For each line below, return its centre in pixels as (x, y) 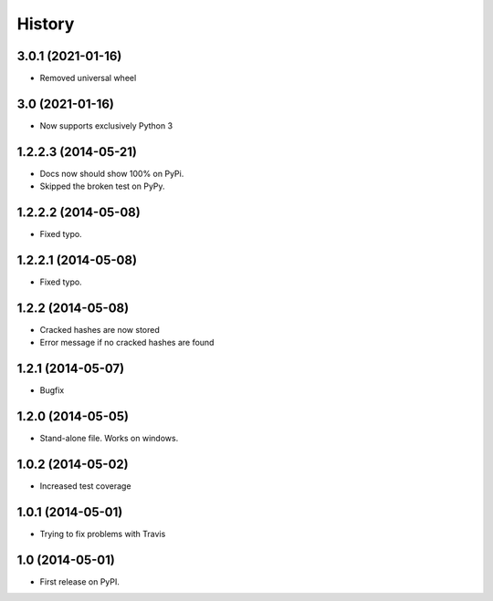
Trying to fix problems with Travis (103, 534)
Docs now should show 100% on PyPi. (112, 173)
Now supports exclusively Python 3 (106, 125)
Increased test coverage (85, 486)
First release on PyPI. (80, 581)
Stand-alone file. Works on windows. (109, 439)
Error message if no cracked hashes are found (127, 343)
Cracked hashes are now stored (100, 329)
